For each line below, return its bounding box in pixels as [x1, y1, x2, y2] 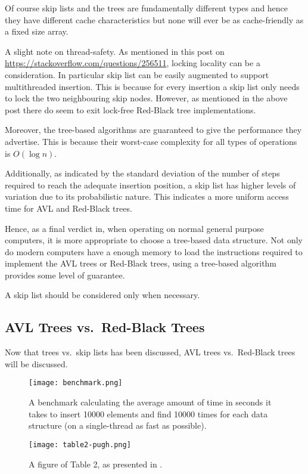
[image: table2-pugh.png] [29, 440, 131, 449]
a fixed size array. [5, 25, 69, 38]
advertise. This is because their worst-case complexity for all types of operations [5, 135, 297, 147]
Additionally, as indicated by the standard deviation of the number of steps [5, 167, 280, 179]
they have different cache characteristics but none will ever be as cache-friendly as [5, 13, 304, 26]
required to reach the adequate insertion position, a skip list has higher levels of [5, 178, 296, 191]
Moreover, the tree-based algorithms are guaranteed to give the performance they [5, 123, 302, 136]
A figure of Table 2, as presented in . [29, 457, 163, 470]
